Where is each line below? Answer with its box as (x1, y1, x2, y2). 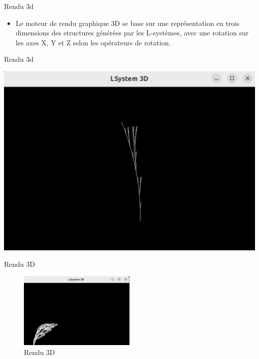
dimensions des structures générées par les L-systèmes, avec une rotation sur (15, 27, 249, 38)
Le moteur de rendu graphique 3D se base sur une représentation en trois (15, 17, 240, 28)
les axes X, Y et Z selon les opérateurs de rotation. (15, 37, 171, 47)
